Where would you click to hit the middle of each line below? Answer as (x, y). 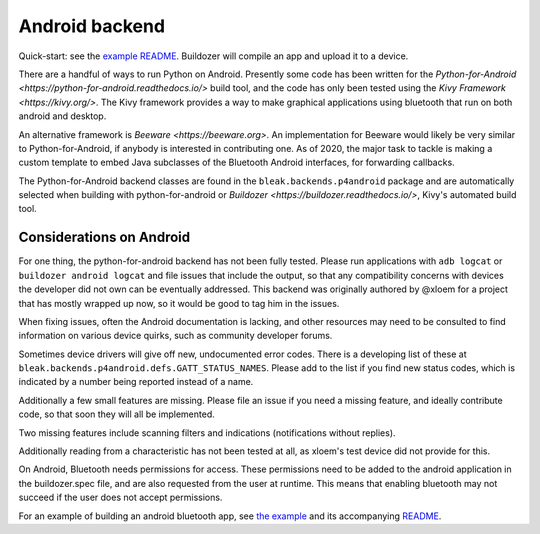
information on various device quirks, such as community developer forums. (175, 336)
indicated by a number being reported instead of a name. (136, 382)
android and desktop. (62, 116)
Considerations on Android (104, 237)
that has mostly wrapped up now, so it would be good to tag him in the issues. (179, 303)
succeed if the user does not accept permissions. (120, 497)
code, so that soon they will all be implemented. (116, 414)
